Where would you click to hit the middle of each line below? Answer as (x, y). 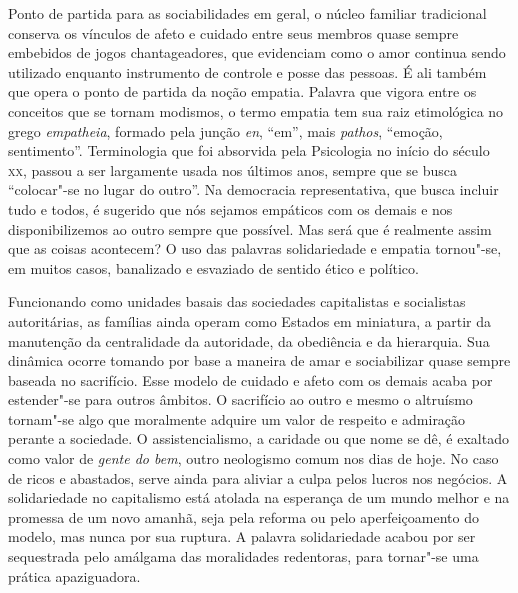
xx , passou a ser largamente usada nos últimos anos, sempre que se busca (233, 169)
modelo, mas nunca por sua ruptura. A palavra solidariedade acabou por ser (242, 536)
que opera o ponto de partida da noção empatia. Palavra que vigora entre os (242, 91)
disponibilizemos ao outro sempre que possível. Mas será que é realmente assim (250, 228)
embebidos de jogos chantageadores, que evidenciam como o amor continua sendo (257, 52)
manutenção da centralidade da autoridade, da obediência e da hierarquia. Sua (249, 340)
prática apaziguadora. (74, 575)
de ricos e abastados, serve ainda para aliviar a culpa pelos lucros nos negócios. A (258, 477)
